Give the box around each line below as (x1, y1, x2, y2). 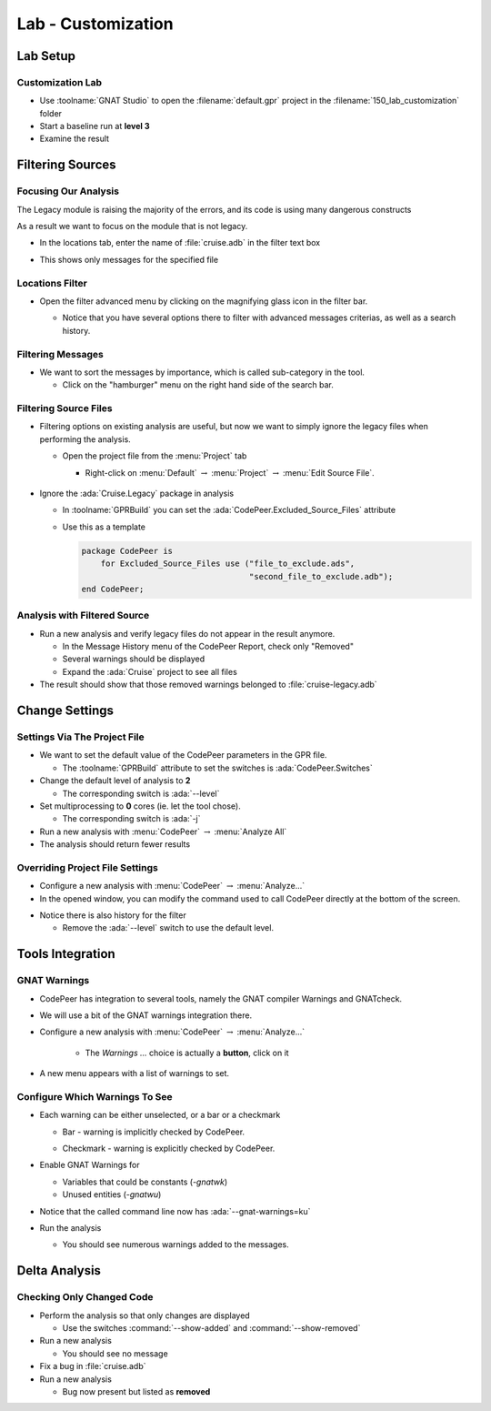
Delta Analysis (16, 1263, 102, 1278)
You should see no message (62, 1347, 168, 1359)
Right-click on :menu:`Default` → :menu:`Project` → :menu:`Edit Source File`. (85, 467, 375, 478)
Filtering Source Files (16, 402, 113, 415)
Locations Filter (16, 277, 88, 289)
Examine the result (39, 133, 109, 145)
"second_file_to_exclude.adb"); (248, 571, 394, 581)
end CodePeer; (81, 583, 145, 594)
